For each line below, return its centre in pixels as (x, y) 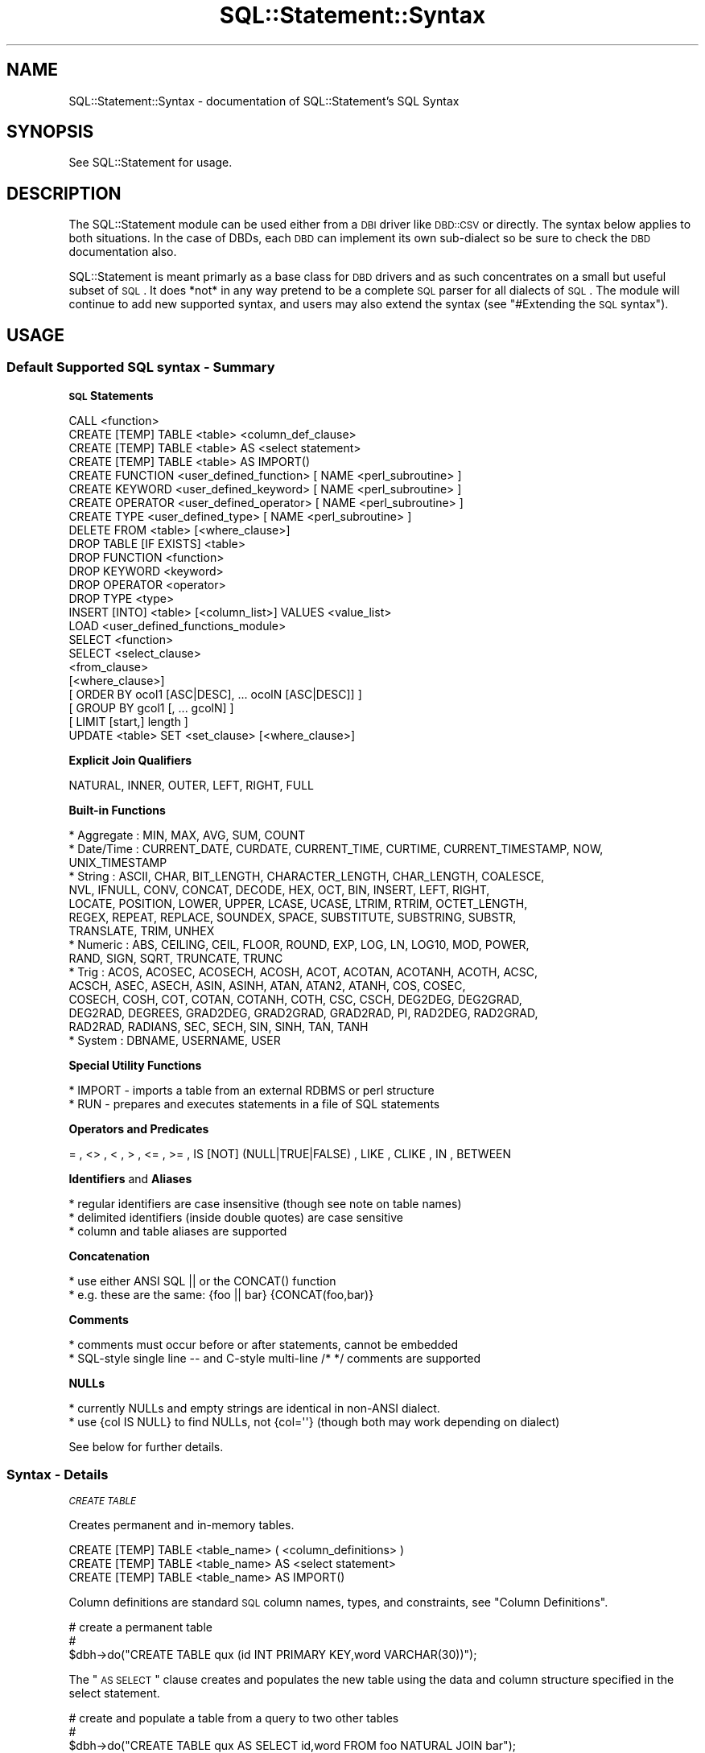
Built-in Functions (117, 810)
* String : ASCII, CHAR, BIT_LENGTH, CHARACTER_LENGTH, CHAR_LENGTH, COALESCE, (307, 876)
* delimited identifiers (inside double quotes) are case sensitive (236, 1217)
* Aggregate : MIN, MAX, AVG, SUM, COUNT (187, 835)
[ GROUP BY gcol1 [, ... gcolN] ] (151, 707)
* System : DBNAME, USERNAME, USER (175, 1040)
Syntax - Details (58, 1474)
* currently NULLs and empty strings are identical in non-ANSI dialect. (254, 1408)
